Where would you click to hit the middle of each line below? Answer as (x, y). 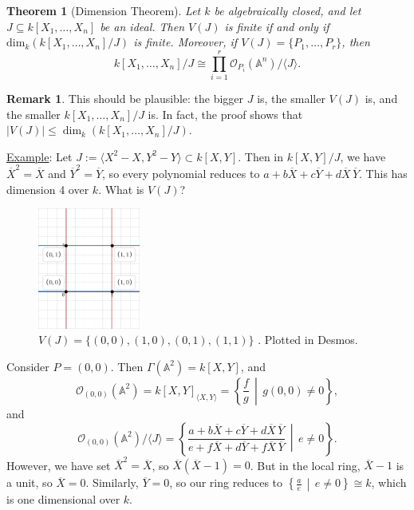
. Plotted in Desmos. (308, 340)
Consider (28, 366)
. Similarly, (112, 482)
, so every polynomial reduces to (181, 173)
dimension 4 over (48, 189)
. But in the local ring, (305, 465)
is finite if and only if (277, 26)
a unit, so (30, 482)
